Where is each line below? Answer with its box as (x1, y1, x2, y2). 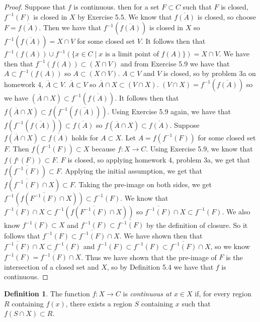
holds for (71, 132, 99, 142)
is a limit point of (105, 51, 159, 58)
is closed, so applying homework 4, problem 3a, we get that (67, 154, 250, 165)
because (92, 143, 116, 153)
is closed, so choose (197, 11, 256, 22)
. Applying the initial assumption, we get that (60, 165, 203, 176)
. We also (222, 206, 250, 216)
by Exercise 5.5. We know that (77, 11, 172, 22)
